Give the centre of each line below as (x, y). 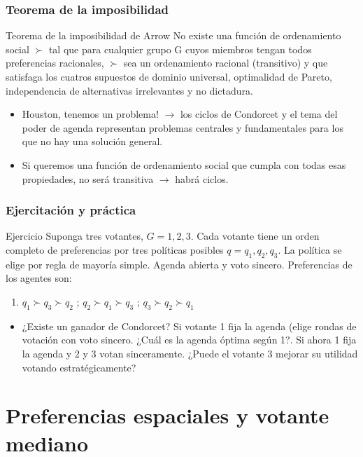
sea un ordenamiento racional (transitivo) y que (226, 63)
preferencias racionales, (55, 63)
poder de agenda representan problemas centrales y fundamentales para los (183, 127)
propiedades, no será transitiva (88, 178)
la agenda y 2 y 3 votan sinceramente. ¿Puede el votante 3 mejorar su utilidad (190, 353)
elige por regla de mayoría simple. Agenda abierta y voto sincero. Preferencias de (179, 264)
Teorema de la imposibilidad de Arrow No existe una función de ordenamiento (173, 35)
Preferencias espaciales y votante (168, 415)
